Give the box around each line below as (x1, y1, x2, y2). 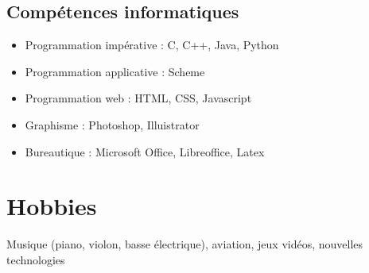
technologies (6, 251, 65, 267)
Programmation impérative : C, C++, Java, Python (25, 37, 279, 53)
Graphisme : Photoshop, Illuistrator (25, 116, 200, 133)
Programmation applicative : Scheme (25, 63, 205, 79)
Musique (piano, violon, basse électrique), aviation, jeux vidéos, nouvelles (6, 236, 363, 252)
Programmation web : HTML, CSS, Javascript (25, 90, 252, 106)
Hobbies (6, 190, 97, 222)
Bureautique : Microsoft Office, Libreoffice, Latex (25, 143, 265, 160)
